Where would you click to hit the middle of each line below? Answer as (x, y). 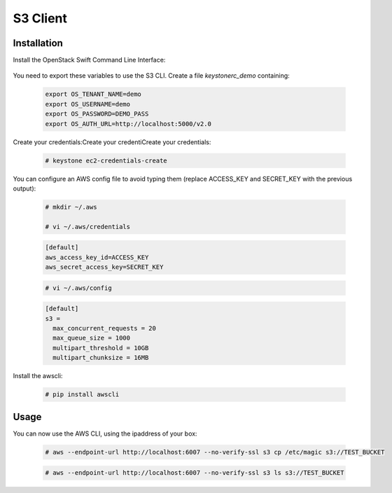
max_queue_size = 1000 (92, 338)
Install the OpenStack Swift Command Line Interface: (89, 60)
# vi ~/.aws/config (78, 288)
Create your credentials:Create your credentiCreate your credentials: (112, 142)
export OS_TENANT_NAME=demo (93, 94)
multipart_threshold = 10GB (101, 348)
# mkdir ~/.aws (71, 207)
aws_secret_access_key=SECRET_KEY (104, 267)
